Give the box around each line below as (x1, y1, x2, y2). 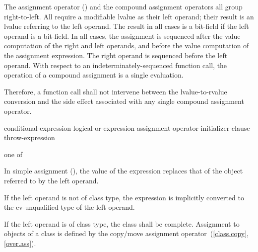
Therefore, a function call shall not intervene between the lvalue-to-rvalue (4, 86, 227, 96)
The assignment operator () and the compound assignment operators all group (4, 1, 243, 11)
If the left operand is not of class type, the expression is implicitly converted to (4, 192, 244, 202)
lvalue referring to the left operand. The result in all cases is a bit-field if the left (4, 21, 249, 31)
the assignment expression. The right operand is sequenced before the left (4, 50, 228, 60)
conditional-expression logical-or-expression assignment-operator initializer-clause (4, 122, 250, 133)
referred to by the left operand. (4, 175, 99, 185)
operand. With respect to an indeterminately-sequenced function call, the (4, 60, 227, 70)
